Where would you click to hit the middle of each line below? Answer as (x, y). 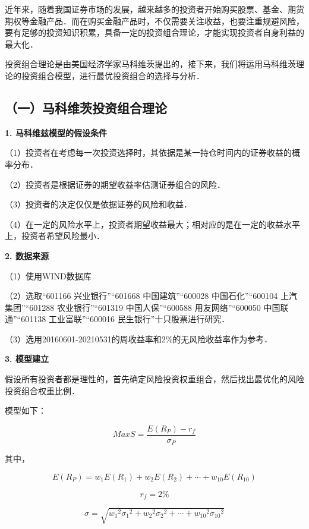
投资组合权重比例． (42, 390)
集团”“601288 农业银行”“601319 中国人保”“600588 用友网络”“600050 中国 (143, 307)
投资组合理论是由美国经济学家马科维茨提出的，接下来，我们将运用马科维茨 (150, 64)
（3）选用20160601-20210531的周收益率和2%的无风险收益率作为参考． (139, 339)
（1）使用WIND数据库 (48, 275)
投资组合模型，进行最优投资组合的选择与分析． (113, 75)
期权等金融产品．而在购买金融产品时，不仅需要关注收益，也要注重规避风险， (154, 21)
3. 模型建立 (27, 359)
